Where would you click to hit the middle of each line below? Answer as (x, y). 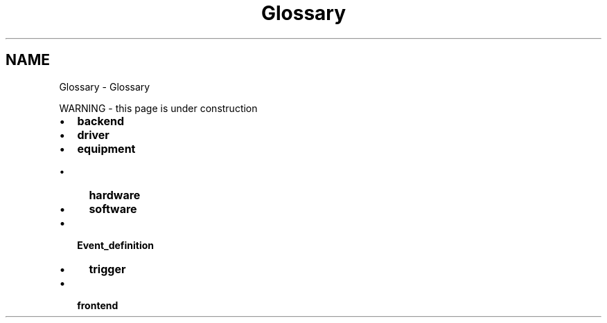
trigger (107, 269)
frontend (98, 305)
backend (100, 121)
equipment (106, 148)
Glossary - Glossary (105, 86)
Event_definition (116, 245)
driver (93, 135)
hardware (115, 195)
